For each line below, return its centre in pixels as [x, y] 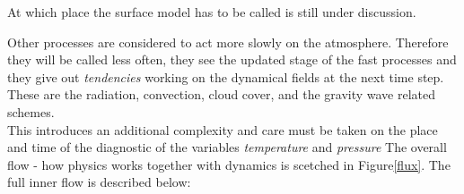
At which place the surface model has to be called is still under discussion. [212, 12]
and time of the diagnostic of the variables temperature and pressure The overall [227, 147]
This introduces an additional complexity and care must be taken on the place [223, 129]
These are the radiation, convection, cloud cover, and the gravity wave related [222, 94]
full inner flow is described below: [99, 182]
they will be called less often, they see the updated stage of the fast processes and [232, 59]
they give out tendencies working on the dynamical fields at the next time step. [226, 76]
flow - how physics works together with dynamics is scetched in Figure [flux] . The [229, 164]
